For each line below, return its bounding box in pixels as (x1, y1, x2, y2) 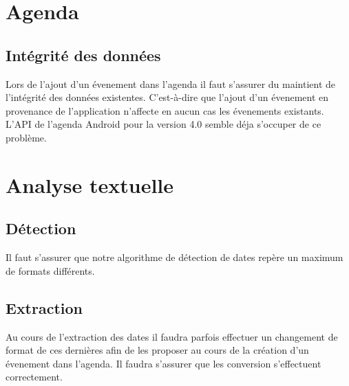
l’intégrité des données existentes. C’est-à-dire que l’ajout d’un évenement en (6, 90, 329, 104)
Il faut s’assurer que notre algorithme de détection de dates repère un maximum (6, 250, 343, 264)
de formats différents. (6, 263, 95, 277)
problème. (6, 130, 47, 144)
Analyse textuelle (6, 170, 174, 198)
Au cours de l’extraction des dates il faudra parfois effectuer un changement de (6, 329, 338, 343)
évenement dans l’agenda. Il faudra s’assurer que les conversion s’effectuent (6, 356, 321, 370)
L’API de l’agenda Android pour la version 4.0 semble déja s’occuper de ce (6, 117, 321, 131)
